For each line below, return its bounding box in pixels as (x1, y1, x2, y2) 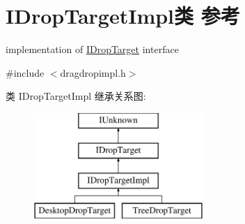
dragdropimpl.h (60, 65, 126, 80)
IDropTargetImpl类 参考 (6, 1, 240, 30)
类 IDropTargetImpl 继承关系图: (6, 89, 146, 103)
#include (6, 65, 45, 80)
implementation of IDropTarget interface (6, 42, 179, 57)
